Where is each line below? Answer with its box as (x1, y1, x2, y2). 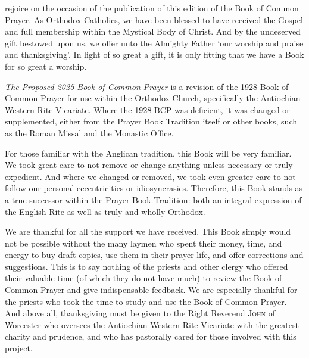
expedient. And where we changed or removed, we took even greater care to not (5, 170, 296, 182)
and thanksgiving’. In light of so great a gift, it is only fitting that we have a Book (5, 48, 304, 61)
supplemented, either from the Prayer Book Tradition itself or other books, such (5, 115, 297, 127)
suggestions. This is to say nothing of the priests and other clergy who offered (5, 260, 288, 272)
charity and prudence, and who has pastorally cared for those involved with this (5, 330, 296, 343)
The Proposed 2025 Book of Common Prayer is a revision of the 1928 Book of (5, 80, 289, 92)
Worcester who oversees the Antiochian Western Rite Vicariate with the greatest (5, 318, 299, 331)
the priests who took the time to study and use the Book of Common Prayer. (5, 295, 287, 307)
